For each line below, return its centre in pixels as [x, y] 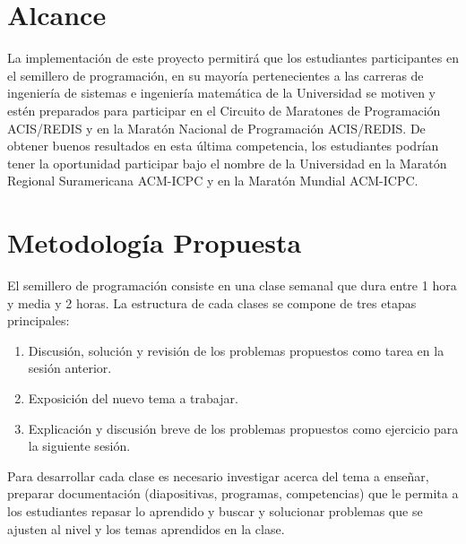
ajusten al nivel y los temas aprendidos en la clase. [146, 528]
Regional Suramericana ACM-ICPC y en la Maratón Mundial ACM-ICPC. [213, 181]
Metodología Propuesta [155, 242]
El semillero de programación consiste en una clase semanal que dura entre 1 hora [232, 285]
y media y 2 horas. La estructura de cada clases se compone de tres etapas [212, 302]
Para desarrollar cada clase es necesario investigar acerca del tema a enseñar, [218, 475]
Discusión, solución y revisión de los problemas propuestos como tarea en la [236, 350]
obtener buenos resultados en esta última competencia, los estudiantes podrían [223, 146]
